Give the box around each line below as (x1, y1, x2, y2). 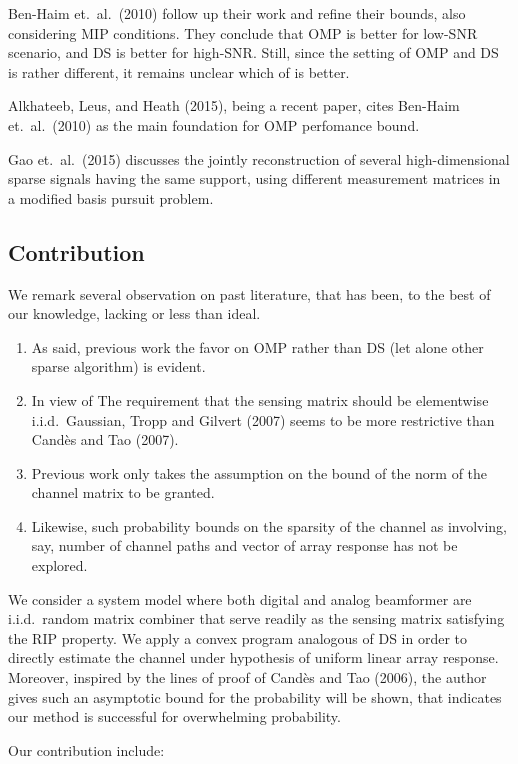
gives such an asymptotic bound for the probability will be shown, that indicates (8, 686, 502, 707)
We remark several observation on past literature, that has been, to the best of (8, 283, 491, 304)
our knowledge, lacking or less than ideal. (8, 303, 261, 324)
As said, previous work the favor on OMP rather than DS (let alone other (31, 336, 484, 357)
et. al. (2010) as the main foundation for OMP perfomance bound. (8, 114, 420, 135)
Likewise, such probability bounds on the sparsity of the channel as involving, (31, 515, 508, 536)
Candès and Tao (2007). (31, 429, 179, 450)
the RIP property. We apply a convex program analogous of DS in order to (8, 627, 468, 648)
